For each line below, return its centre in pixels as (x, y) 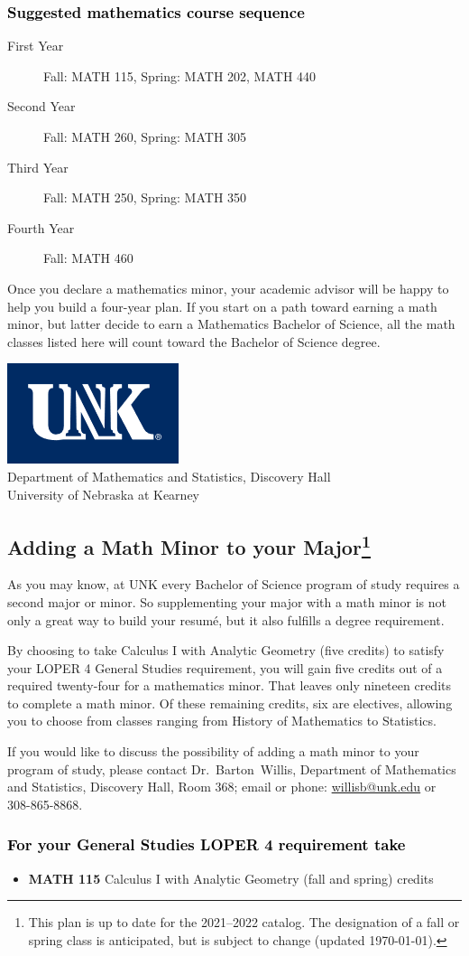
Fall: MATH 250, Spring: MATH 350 (145, 197)
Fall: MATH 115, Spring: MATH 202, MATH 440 (180, 75)
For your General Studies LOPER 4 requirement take (207, 844)
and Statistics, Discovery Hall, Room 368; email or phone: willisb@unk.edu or (222, 787)
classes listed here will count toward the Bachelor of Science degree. (194, 341)
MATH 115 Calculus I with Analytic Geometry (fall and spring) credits (231, 878)
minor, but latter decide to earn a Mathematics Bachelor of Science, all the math (231, 324)
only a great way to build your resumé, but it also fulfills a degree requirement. (226, 619)
